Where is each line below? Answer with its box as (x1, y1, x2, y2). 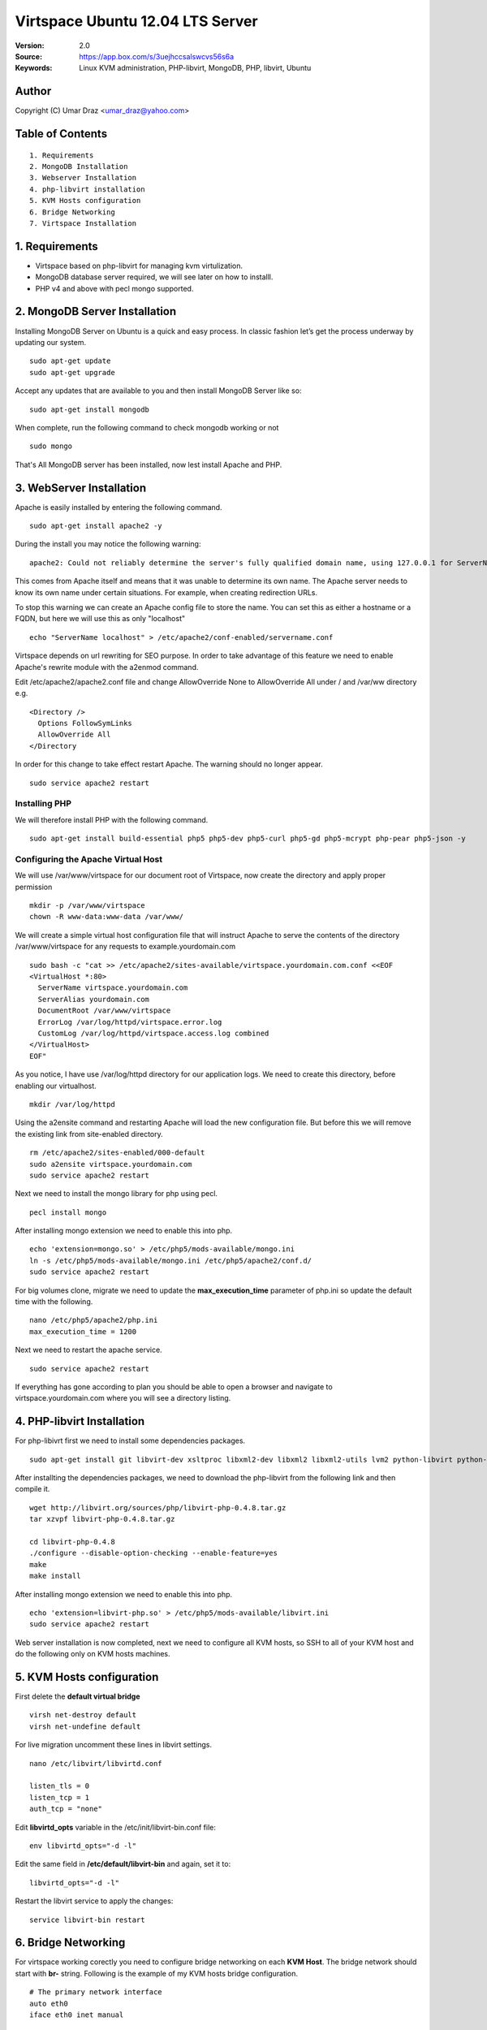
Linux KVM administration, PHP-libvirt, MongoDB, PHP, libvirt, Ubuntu (79, 63, 312, 73)
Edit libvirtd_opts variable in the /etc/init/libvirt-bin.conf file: (15, 1822, 217, 1832)
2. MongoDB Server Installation (15, 304, 177, 318)
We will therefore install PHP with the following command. (15, 814, 209, 824)
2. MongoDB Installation (29, 162, 128, 171)
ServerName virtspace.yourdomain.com (37, 983, 188, 992)
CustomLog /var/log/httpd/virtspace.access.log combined (37, 1029, 269, 1038)
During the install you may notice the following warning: (15, 539, 201, 549)
